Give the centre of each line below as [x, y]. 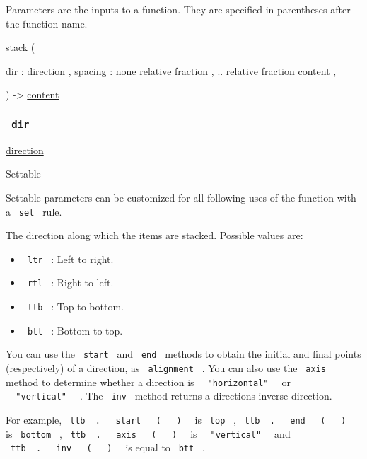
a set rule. [34, 211]
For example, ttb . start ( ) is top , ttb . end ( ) [176, 420]
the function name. [47, 23]
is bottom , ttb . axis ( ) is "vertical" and [148, 433]
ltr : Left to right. [70, 258]
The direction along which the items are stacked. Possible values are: [155, 235]
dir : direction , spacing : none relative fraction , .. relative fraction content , [171, 70]
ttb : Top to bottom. [75, 307]
